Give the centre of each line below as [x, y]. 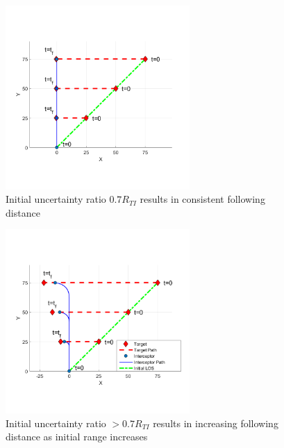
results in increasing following [216, 423]
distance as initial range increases [77, 437]
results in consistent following [202, 199]
